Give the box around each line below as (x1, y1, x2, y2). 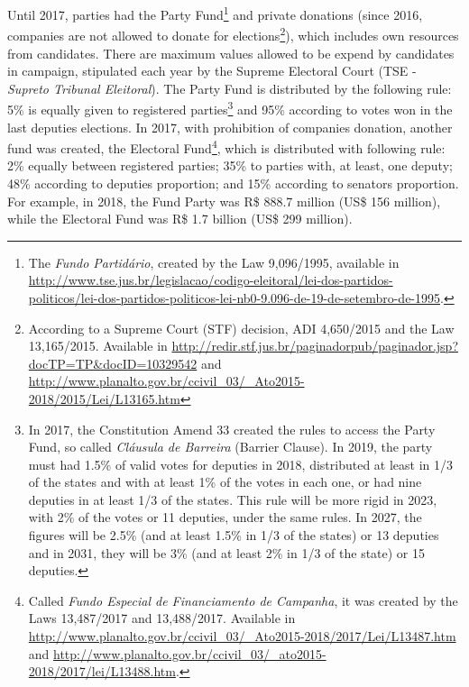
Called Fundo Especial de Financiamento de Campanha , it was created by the (28, 591, 458, 609)
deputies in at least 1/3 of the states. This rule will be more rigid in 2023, (28, 490, 437, 508)
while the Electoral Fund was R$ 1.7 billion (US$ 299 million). (7, 209, 353, 228)
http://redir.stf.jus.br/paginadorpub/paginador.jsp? (171, 336, 458, 355)
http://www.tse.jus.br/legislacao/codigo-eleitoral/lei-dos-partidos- (28, 270, 393, 289)
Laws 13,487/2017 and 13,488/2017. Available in (28, 609, 296, 627)
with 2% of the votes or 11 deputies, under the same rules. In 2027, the (28, 508, 422, 527)
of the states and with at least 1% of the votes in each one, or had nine (28, 472, 422, 491)
